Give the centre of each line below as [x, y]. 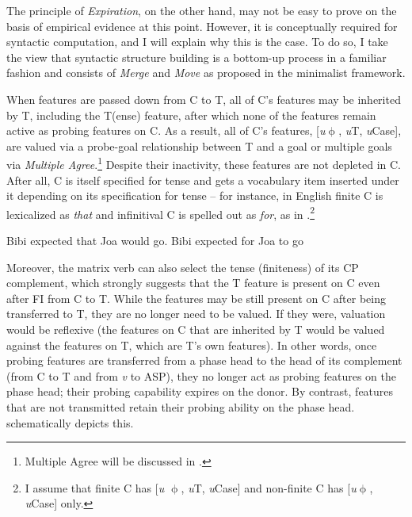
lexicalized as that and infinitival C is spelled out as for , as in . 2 [161, 213]
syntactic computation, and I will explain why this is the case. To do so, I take [197, 42]
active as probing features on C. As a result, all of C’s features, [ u [166, 130]
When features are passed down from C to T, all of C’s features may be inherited [204, 99]
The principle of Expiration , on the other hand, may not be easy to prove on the [202, 10]
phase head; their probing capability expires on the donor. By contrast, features [200, 391]
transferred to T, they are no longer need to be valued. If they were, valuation [196, 314]
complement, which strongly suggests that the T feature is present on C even [193, 283]
